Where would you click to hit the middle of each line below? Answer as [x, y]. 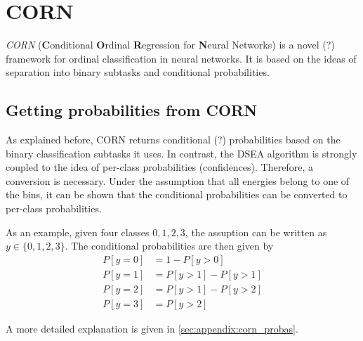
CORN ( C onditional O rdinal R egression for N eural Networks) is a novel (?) [170, 45]
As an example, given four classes [78, 232]
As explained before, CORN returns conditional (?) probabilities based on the [173, 140]
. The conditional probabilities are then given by [169, 246]
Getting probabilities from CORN [132, 110]
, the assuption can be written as [256, 232]
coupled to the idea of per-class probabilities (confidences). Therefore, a [159, 167]
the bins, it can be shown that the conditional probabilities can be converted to [177, 194]
